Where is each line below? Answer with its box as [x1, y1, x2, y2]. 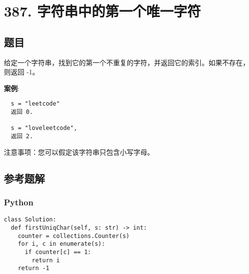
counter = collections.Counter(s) [18, 232, 130, 239]
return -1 [18, 265, 50, 272]
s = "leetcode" [11, 100, 60, 108]
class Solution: [4, 216, 57, 223]
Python [4, 196, 34, 208]
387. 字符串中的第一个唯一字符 [4, 1, 201, 21]
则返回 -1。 [4, 67, 39, 77]
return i [32, 256, 60, 264]
